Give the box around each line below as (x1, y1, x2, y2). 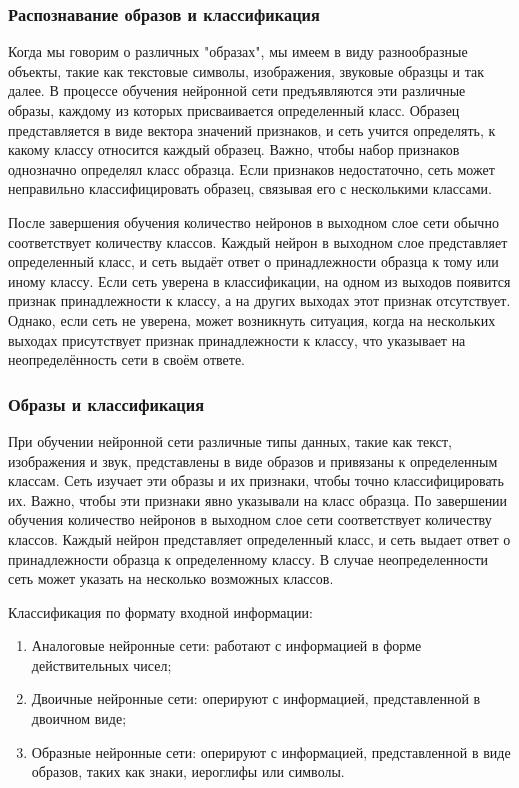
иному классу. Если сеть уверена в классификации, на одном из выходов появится (8, 270, 511, 291)
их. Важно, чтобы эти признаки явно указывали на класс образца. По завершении (8, 489, 508, 510)
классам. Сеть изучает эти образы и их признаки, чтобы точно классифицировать (8, 470, 504, 491)
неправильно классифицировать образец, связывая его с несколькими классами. (8, 178, 492, 199)
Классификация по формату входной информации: (8, 601, 313, 622)
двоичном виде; (31, 708, 127, 729)
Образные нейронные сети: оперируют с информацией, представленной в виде (31, 741, 511, 762)
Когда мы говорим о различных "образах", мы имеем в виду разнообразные (8, 41, 468, 62)
